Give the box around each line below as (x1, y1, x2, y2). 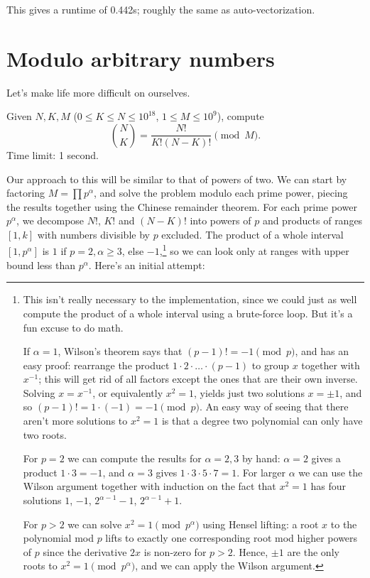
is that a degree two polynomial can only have (161, 413, 363, 428)
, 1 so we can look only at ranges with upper (159, 241, 349, 258)
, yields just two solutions (194, 385, 305, 400)
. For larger (236, 464, 285, 479)
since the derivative (43, 544, 127, 559)
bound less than (6, 257, 76, 272)
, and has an (295, 344, 349, 359)
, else (121, 244, 144, 258)
